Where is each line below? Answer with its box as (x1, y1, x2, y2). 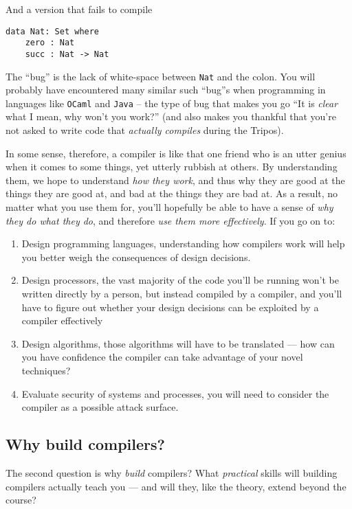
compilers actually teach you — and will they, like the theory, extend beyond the (5, 479, 346, 493)
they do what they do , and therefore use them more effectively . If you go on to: (5, 213, 335, 227)
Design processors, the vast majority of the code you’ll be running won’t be (21, 273, 339, 287)
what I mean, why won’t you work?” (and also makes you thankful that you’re (5, 109, 336, 124)
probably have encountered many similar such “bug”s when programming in (5, 82, 326, 97)
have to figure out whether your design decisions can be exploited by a (21, 299, 319, 314)
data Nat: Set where (5, 26, 100, 36)
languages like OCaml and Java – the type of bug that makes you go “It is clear (5, 95, 338, 110)
